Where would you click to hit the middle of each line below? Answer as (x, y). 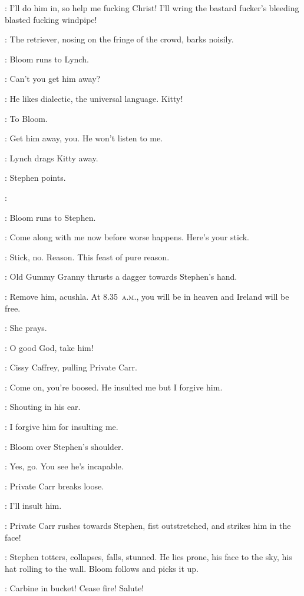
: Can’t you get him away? (53, 79)
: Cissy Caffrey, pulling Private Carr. (71, 367)
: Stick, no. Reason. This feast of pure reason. (87, 256)
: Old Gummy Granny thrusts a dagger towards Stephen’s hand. (121, 277)
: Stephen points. (35, 178)
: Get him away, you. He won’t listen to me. (84, 138)
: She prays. (26, 328)
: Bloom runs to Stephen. (50, 217)
